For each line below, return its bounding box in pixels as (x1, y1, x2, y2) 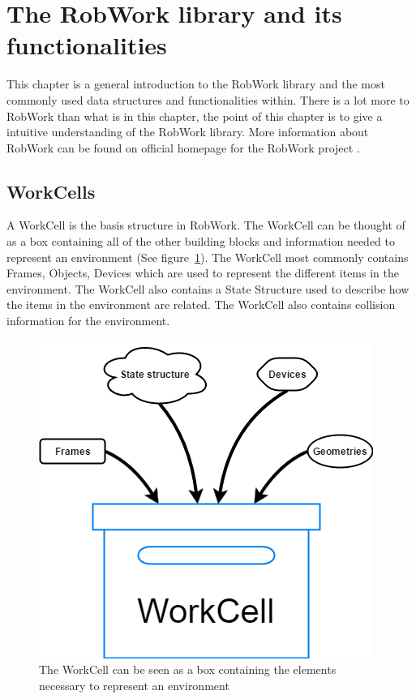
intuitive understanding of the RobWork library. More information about (6, 123, 369, 140)
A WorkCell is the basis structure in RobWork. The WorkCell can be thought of (6, 217, 405, 234)
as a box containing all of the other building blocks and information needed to (6, 233, 396, 250)
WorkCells (6, 178, 96, 204)
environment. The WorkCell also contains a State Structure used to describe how (6, 280, 410, 297)
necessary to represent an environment (39, 676, 229, 693)
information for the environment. (6, 312, 170, 329)
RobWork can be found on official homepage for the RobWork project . (6, 139, 360, 156)
